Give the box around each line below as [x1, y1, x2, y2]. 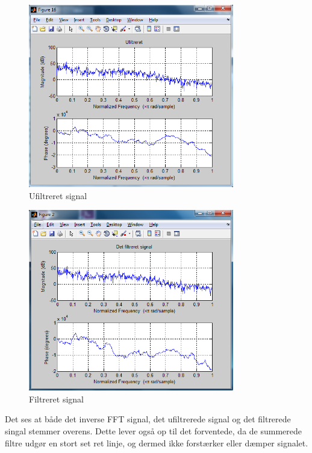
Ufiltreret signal [29, 189, 87, 202]
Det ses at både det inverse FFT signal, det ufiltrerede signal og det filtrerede [5, 413, 291, 425]
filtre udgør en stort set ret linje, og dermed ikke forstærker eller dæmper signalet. [5, 436, 308, 449]
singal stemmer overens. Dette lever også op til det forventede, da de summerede [5, 425, 302, 437]
